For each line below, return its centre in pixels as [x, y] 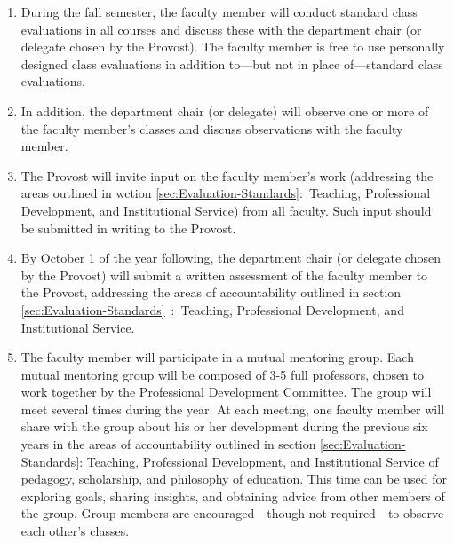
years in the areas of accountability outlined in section [168, 444]
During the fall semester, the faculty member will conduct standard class [219, 12]
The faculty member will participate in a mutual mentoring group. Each [217, 357]
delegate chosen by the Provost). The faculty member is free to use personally [233, 47]
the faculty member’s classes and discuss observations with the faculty [212, 128]
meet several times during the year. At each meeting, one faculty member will [233, 409]
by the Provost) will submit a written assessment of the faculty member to [224, 275]
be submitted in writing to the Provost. [128, 228]
